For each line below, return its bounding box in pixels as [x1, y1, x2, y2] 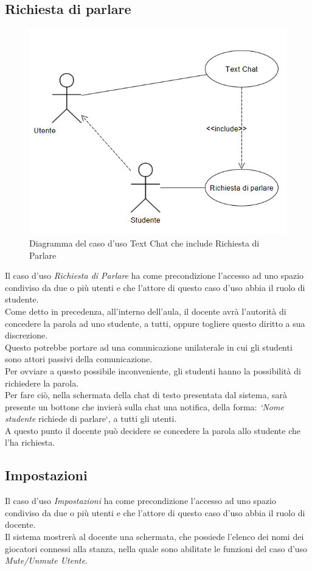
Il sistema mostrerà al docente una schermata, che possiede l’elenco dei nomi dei [5, 530, 304, 543]
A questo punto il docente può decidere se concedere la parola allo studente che [5, 424, 301, 436]
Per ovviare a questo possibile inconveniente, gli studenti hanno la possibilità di [5, 364, 301, 377]
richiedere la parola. [5, 376, 79, 389]
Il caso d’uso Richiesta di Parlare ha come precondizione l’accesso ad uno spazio [5, 269, 304, 282]
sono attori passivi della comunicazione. [5, 352, 153, 365]
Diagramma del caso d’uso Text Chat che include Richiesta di [29, 236, 260, 249]
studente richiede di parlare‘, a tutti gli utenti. [5, 412, 177, 425]
